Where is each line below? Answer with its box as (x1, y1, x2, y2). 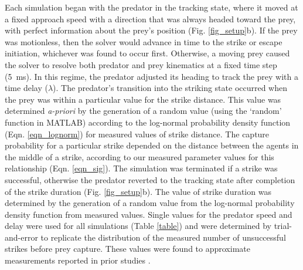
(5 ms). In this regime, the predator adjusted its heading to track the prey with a (5, 70, 299, 82)
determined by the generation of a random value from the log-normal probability (5, 197, 295, 209)
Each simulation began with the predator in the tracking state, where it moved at (5, 1, 298, 13)
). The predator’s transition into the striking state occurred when (53, 82, 288, 94)
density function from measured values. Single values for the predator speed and (5, 208, 292, 220)
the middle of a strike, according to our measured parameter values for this (5, 150, 274, 163)
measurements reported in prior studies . (5, 254, 151, 266)
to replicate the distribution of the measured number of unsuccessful (40, 231, 286, 243)
